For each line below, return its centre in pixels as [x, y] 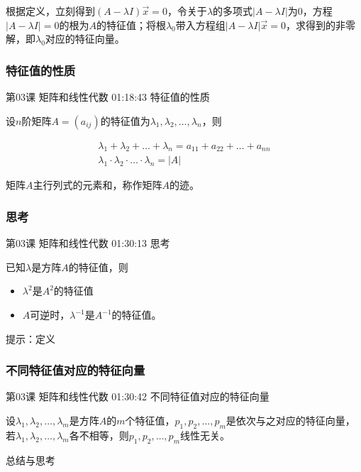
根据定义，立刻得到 [50, 11]
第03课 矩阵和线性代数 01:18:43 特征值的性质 [108, 97]
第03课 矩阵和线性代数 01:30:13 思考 [88, 243]
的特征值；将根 [131, 24]
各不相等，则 [99, 435]
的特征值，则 [98, 267]
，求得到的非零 [320, 24]
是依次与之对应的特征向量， [290, 421]
